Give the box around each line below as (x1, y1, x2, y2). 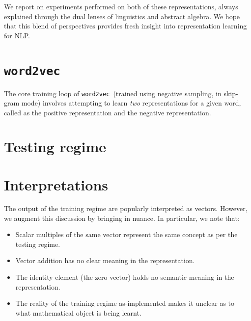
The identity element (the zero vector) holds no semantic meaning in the (15, 271, 234, 282)
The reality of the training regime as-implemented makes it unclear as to (15, 298, 235, 308)
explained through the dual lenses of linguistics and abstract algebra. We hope (4, 11, 240, 21)
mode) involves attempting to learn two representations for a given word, (21, 98, 241, 108)
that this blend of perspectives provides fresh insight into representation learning (4, 21, 247, 31)
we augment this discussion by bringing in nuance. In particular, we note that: (4, 213, 240, 223)
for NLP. (4, 30, 30, 40)
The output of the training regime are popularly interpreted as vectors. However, (4, 203, 248, 213)
